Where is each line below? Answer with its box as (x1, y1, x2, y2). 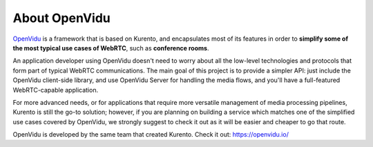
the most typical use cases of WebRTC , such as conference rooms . (12, 43, 209, 52)
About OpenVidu (12, 10, 111, 26)
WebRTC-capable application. (12, 86, 99, 94)
